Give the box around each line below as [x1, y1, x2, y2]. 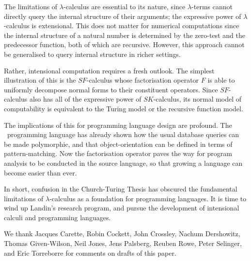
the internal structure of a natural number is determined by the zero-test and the [4, 30, 245, 40]
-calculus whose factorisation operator [86, 75, 199, 85]
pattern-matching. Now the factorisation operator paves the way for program [4, 148, 232, 158]
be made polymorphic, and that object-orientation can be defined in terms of [4, 139, 233, 149]
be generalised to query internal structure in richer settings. [4, 49, 181, 59]
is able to [207, 75, 235, 85]
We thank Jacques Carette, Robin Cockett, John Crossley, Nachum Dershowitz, [4, 228, 240, 239]
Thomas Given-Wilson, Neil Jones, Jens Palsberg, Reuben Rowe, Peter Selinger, [4, 238, 242, 248]
